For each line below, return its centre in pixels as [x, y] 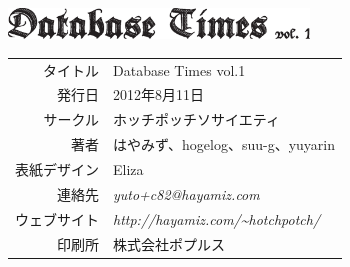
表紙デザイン [57, 169]
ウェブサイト [57, 218]
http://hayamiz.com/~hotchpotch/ [217, 218]
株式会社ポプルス [169, 243]
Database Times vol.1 [179, 69]
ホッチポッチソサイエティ [197, 119]
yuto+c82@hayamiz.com [186, 193]
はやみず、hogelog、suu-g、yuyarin [224, 144]
